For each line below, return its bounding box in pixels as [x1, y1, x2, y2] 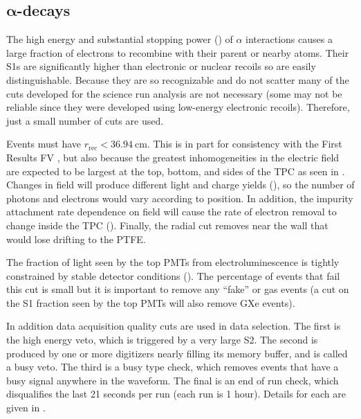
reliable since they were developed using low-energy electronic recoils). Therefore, [6, 100, 350, 114]
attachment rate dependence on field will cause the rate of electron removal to [6, 204, 337, 219]
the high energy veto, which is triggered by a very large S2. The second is [6, 332, 318, 347]
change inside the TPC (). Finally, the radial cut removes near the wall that [6, 217, 328, 232]
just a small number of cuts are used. [6, 113, 164, 127]
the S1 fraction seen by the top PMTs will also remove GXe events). [6, 295, 295, 310]
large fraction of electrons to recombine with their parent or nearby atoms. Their [6, 45, 349, 60]
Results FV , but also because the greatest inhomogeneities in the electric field [6, 150, 340, 164]
